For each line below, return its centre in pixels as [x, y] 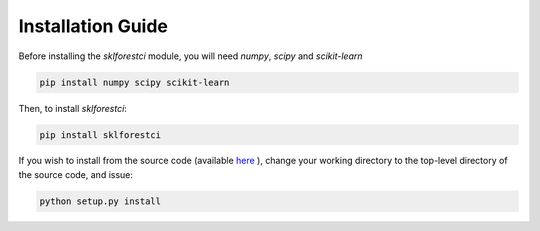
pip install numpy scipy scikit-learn [134, 82]
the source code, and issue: [76, 174]
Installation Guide [93, 26]
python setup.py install [100, 201]
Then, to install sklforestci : [72, 108]
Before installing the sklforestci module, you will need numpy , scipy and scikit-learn [191, 56]
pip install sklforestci [100, 134]
